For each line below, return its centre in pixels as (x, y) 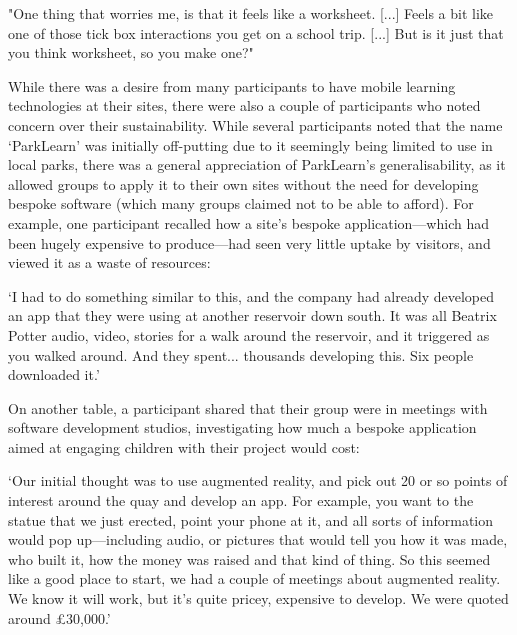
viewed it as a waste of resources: (109, 262)
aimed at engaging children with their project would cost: (184, 446)
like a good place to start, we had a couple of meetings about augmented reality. (254, 578)
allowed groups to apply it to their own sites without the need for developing (243, 183)
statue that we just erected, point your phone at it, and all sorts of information (251, 519)
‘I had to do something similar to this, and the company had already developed (251, 295)
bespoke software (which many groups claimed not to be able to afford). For (241, 203)
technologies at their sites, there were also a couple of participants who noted (244, 105)
